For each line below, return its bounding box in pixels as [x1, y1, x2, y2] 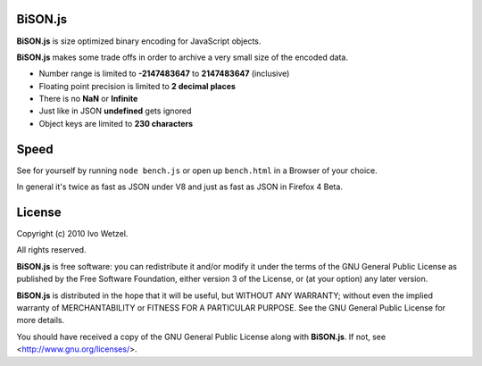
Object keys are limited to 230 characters [38, 118, 194, 129]
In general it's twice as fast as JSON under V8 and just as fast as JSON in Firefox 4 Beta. [16, 181, 344, 192]
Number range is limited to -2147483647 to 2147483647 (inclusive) [38, 68, 290, 79]
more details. [16, 315, 65, 326]
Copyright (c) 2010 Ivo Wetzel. [16, 229, 129, 239]
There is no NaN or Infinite [38, 94, 138, 104]
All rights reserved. [16, 245, 87, 255]
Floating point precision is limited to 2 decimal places [38, 80, 237, 91]
